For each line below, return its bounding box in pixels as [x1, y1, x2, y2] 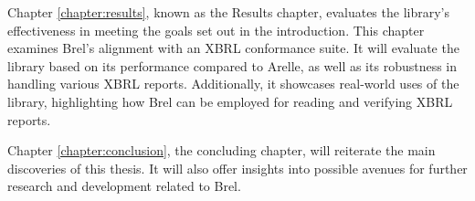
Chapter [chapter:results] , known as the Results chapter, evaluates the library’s [7, 3, 449, 21]
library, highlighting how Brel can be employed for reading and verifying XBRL [7, 91, 453, 111]
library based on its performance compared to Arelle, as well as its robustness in [7, 56, 458, 75]
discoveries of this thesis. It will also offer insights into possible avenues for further [7, 158, 468, 177]
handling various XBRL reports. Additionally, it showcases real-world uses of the [7, 74, 459, 93]
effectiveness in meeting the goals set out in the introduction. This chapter [7, 20, 425, 39]
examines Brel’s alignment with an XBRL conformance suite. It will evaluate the [7, 38, 459, 58]
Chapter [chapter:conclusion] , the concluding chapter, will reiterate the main [7, 141, 436, 160]
